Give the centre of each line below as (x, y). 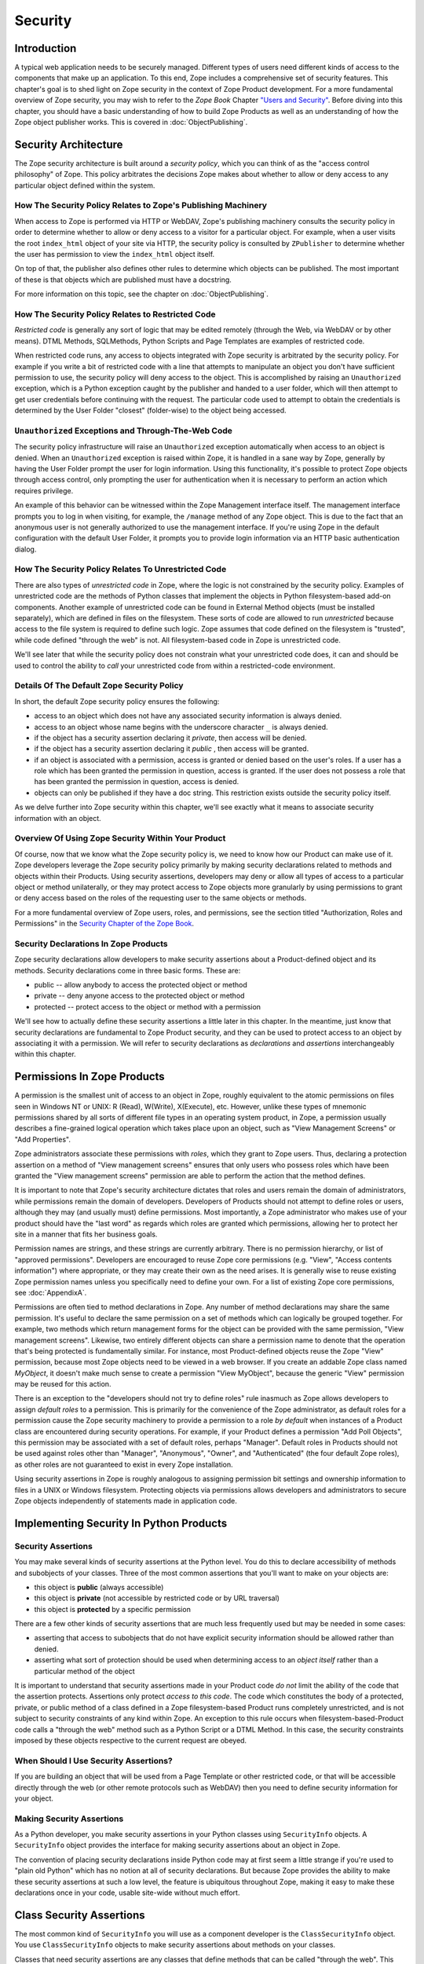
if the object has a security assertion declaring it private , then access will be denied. (170, 738)
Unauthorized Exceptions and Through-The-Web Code (124, 431)
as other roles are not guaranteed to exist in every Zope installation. (124, 1464)
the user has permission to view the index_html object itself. (115, 255)
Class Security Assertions (80, 1915)
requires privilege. (44, 490)
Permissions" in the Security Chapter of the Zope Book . (104, 924)
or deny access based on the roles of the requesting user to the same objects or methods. (161, 898)
